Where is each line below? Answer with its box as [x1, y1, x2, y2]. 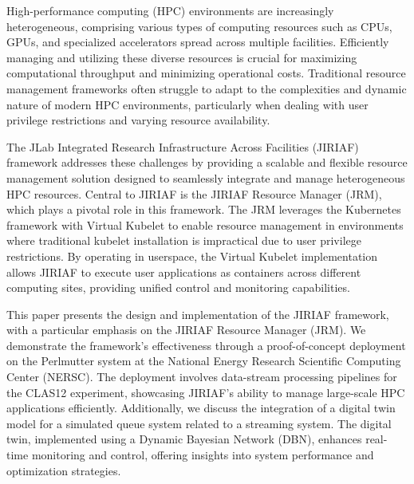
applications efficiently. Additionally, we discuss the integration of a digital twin [6, 399, 396, 416]
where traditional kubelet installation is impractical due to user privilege [6, 232, 361, 249]
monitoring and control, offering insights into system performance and [31, 447, 374, 463]
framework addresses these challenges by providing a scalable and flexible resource [6, 154, 408, 171]
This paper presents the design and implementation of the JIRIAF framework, [6, 305, 389, 322]
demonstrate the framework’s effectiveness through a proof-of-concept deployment [6, 336, 406, 353]
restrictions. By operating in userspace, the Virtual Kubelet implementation [6, 247, 378, 264]
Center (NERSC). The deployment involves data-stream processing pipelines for [6, 368, 397, 385]
